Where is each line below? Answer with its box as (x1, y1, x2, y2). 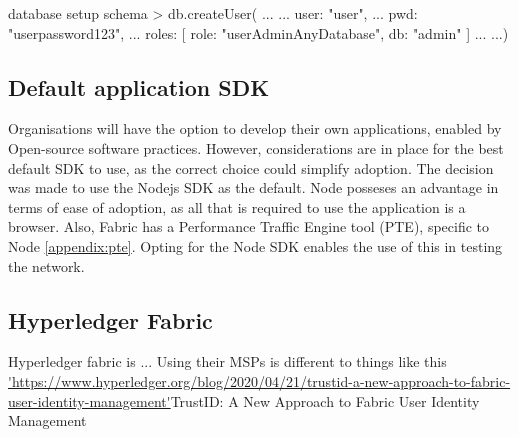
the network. (8, 255, 85, 276)
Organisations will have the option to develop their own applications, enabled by (8, 118, 502, 139)
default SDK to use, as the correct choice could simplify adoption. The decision (8, 157, 494, 178)
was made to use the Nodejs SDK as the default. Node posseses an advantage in (8, 177, 499, 198)
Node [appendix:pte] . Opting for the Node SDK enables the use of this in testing (8, 235, 503, 256)
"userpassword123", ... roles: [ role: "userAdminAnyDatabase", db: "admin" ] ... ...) (8, 22, 509, 43)
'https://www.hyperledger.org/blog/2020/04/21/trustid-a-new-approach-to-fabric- (8, 370, 511, 391)
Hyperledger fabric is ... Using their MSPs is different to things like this (8, 351, 447, 372)
